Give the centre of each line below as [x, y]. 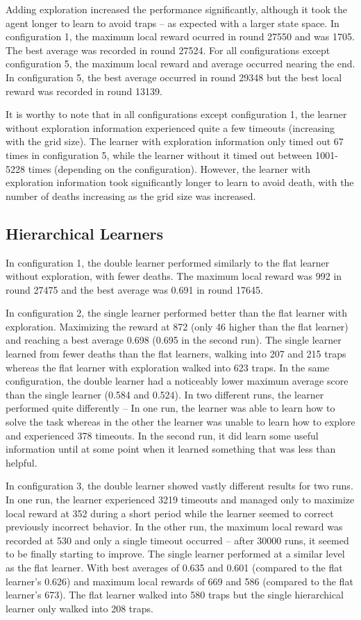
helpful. [22, 462]
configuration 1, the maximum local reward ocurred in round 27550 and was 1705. [180, 36]
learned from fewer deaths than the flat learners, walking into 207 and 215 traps [176, 354]
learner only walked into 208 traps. [79, 608]
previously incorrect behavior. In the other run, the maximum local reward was [174, 527]
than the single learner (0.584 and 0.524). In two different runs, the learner [165, 394]
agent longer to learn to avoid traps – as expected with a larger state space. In [173, 23]
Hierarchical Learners [84, 233]
